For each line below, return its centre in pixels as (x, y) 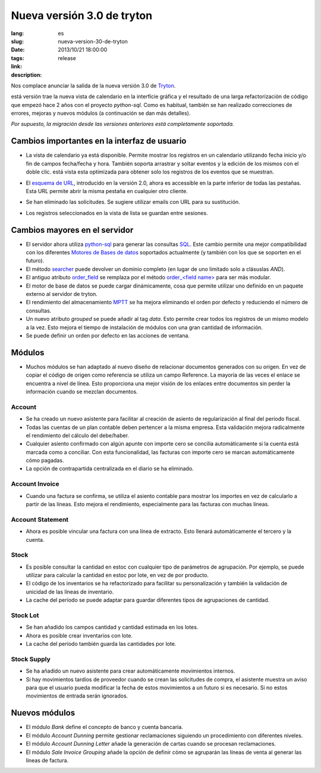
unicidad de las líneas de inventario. (70, 592)
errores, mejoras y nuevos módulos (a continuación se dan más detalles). (101, 113)
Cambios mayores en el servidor (72, 230)
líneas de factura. (47, 760)
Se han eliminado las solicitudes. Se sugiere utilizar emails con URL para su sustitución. (133, 202)
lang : (18, 33)
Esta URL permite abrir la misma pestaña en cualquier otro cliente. (107, 191)
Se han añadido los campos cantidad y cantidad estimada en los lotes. (112, 627)
